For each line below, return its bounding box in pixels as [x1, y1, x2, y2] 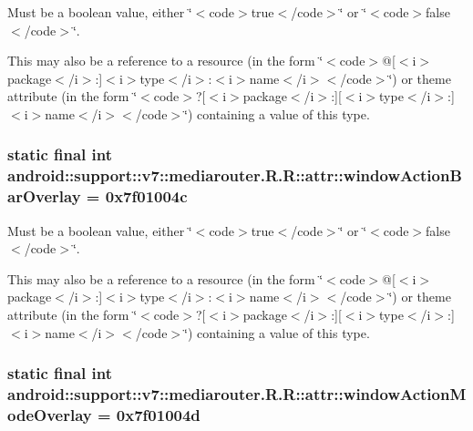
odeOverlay [7, 403, 92, 426]
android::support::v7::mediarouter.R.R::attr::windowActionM [7, 383, 467, 405]
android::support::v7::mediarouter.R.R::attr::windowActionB [7, 164, 462, 187]
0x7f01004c [105, 185, 188, 208]
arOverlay [7, 185, 81, 208]
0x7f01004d [116, 403, 201, 426]
